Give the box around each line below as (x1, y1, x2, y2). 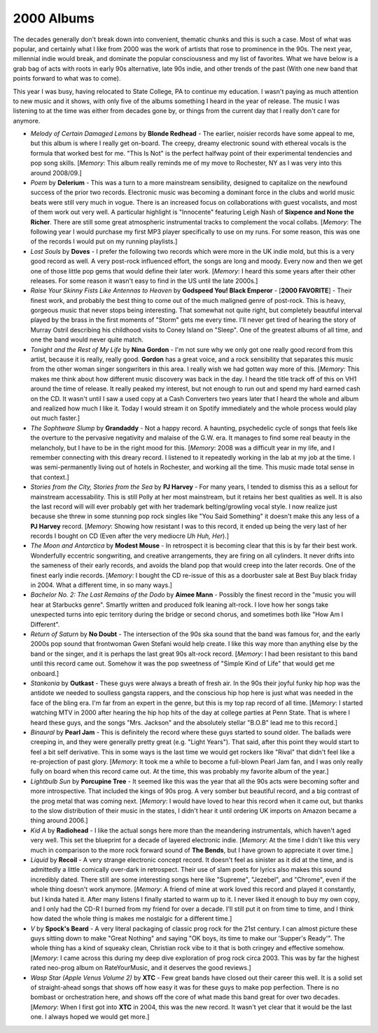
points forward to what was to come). (13, 74, 121, 83)
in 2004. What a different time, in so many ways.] (30, 581, 173, 589)
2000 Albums (13, 11, 94, 26)
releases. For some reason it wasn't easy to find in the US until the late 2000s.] (30, 276, 258, 285)
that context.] (30, 473, 69, 481)
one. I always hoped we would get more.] (30, 1013, 150, 1021)
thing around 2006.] (30, 816, 88, 825)
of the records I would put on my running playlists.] (30, 237, 178, 245)
